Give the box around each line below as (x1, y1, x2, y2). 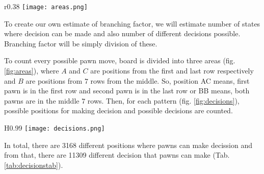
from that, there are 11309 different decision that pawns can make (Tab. (4, 150, 230, 160)
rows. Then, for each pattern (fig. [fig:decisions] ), (87, 95, 240, 106)
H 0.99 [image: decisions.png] (4, 122, 105, 133)
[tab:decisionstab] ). (4, 159, 63, 170)
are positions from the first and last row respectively (90, 65, 254, 76)
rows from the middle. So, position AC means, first (90, 75, 250, 86)
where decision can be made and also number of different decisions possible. (4, 28, 241, 39)
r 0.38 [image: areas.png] (4, 1, 88, 11)
